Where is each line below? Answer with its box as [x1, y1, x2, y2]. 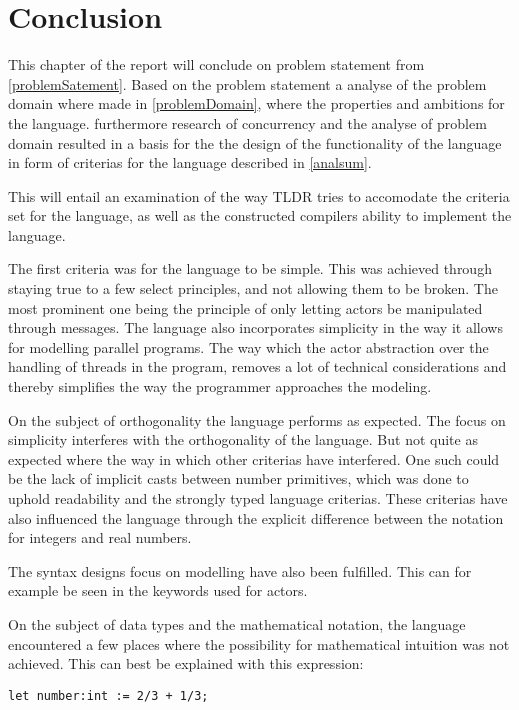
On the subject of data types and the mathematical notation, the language [8, 613, 466, 634]
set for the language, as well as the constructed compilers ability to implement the [8, 205, 512, 226]
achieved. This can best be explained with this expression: [8, 653, 364, 674]
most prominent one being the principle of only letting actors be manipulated [8, 297, 483, 318]
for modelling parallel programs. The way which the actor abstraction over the [8, 336, 489, 357]
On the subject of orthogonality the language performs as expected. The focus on [8, 409, 506, 430]
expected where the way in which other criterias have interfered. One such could [8, 448, 500, 469]
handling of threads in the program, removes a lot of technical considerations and [8, 356, 507, 377]
